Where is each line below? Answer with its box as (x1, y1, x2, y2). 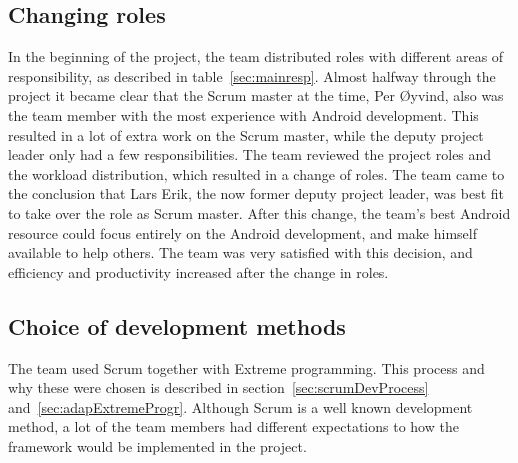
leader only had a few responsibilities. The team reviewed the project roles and (8, 144, 492, 165)
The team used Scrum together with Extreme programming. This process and (8, 357, 485, 378)
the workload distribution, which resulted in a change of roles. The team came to (8, 163, 505, 184)
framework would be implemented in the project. (8, 435, 307, 456)
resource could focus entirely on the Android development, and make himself (8, 222, 477, 243)
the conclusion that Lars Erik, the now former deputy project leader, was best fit (8, 183, 504, 204)
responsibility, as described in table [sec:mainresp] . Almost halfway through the (8, 65, 496, 86)
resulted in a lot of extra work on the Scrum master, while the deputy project (8, 124, 484, 145)
